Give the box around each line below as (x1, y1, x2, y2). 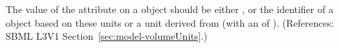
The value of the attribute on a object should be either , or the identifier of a (6, 2, 333, 16)
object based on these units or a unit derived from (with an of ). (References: (6, 15, 334, 29)
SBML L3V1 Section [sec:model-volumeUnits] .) (6, 29, 208, 43)
